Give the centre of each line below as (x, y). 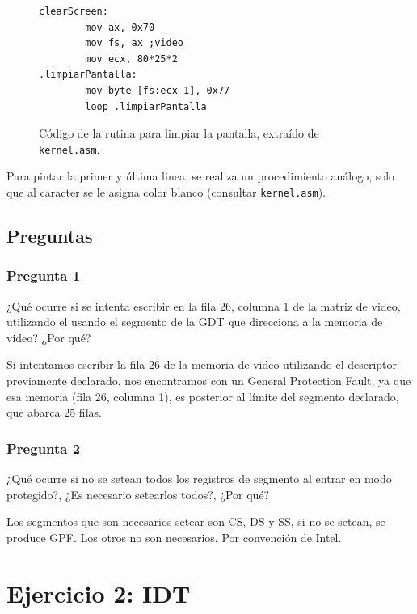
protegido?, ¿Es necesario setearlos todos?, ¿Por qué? (138, 494)
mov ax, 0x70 (120, 27)
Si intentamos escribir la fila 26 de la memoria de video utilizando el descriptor (202, 364)
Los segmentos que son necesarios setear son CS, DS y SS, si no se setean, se (196, 521)
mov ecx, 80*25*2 (131, 59)
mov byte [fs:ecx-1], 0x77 (158, 90)
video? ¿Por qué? (49, 337)
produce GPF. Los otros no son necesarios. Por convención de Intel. (174, 537)
